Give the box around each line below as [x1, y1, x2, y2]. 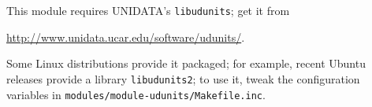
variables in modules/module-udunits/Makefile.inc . [6, 86, 266, 102]
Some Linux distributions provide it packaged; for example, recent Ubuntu [6, 55, 366, 72]
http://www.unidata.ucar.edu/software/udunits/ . [6, 28, 245, 45]
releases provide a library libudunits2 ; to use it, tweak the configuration [6, 70, 360, 87]
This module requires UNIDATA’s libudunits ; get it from [6, 2, 290, 18]
